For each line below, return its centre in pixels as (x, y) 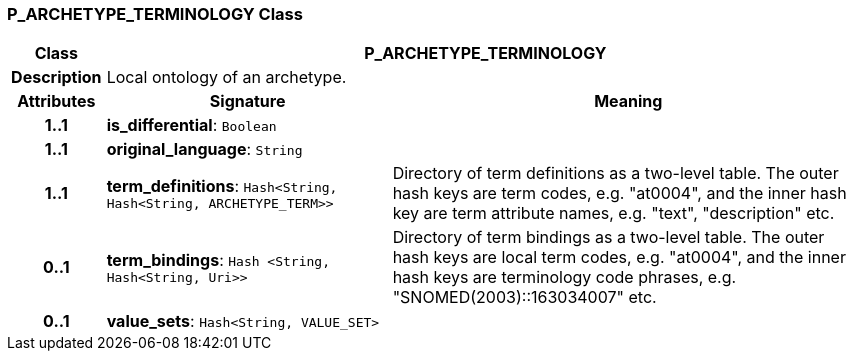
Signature (247, 101)
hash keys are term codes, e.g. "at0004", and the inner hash (619, 193)
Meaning (628, 101)
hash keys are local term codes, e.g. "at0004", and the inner (619, 257)
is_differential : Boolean (191, 125)
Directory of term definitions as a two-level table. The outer (615, 173)
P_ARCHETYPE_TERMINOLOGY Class (155, 14)
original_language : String (204, 149)
